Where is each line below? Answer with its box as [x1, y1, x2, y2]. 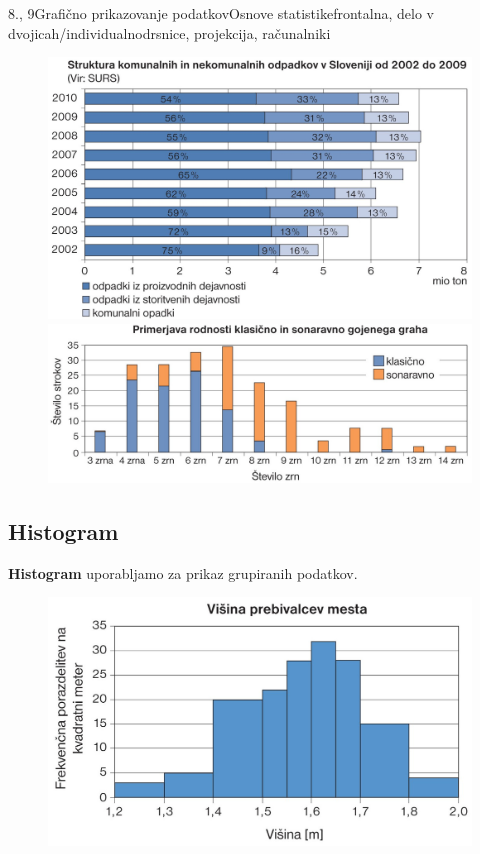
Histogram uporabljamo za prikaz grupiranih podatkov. [8, 562, 358, 583]
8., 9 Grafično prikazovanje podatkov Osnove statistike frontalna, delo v [8, 3, 434, 23]
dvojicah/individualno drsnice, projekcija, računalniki [8, 22, 331, 43]
